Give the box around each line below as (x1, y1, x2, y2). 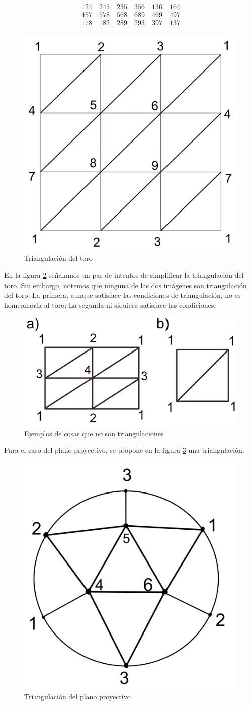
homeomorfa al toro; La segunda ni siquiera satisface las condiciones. (4, 299, 216, 310)
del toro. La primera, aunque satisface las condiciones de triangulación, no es (4, 290, 241, 300)
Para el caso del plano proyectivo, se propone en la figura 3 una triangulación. (4, 445, 244, 455)
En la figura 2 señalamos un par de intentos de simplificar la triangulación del (4, 269, 244, 280)
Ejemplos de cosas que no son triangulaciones (24, 428, 164, 438)
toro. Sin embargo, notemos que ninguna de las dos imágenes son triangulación (4, 279, 247, 290)
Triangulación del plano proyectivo (24, 691, 131, 701)
